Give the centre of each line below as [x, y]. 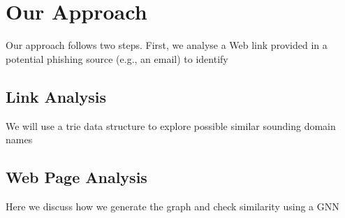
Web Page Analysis [76, 177]
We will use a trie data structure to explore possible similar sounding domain [171, 125]
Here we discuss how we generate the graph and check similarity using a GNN [172, 206]
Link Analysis [56, 96]
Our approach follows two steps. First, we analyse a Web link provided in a [167, 45]
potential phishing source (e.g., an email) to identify [117, 58]
